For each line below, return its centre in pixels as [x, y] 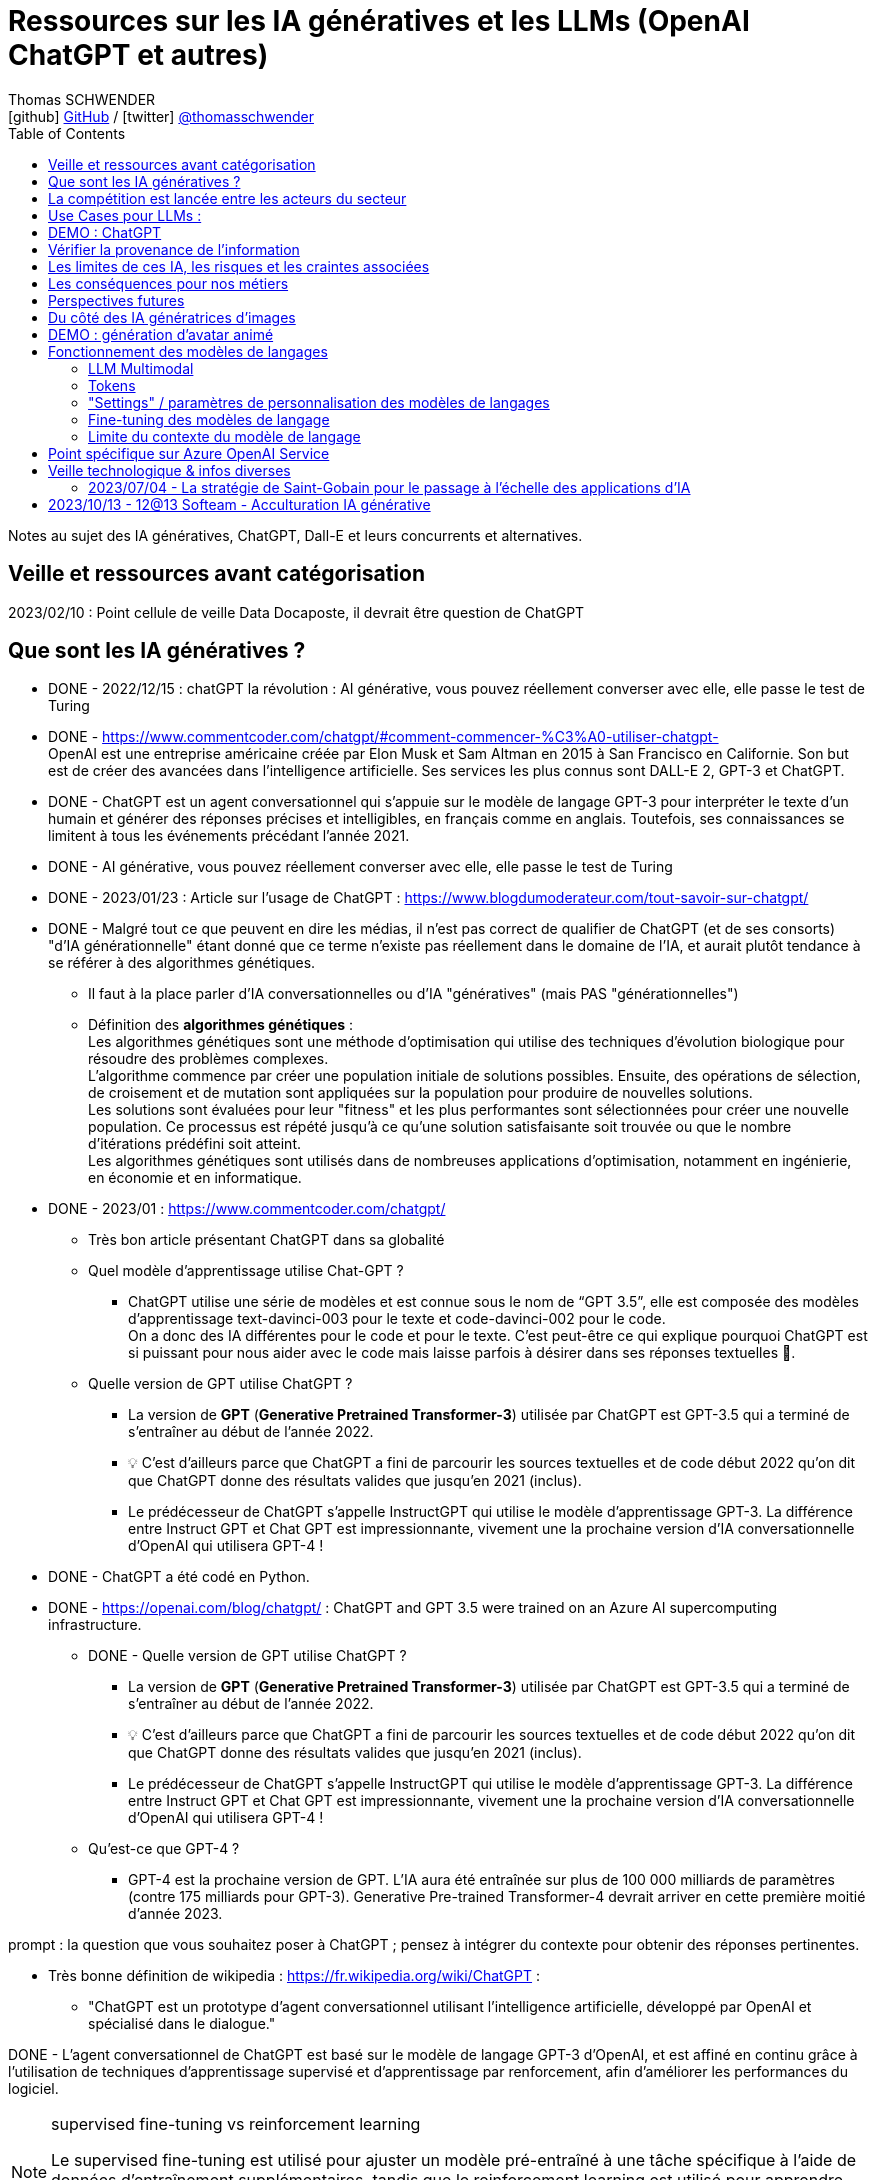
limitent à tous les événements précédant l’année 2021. [229, 836]
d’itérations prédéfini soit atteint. [195, 1144]
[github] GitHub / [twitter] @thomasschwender [161, 116]
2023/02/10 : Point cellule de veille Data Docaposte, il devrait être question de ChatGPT [296, 612]
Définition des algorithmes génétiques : [221, 1025]
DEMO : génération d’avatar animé [161, 334]
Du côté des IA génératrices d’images [172, 317]
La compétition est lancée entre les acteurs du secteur [227, 198]
